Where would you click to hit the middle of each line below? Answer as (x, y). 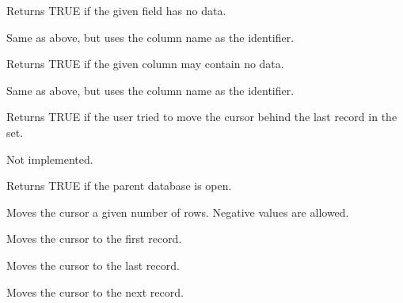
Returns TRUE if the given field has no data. (116, 10)
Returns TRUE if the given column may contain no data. (145, 64)
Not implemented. (50, 159)
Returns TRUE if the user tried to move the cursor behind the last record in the (202, 117)
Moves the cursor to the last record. (93, 265)
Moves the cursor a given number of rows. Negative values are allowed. (178, 212)
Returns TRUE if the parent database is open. (119, 186)
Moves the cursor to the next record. (95, 292)
